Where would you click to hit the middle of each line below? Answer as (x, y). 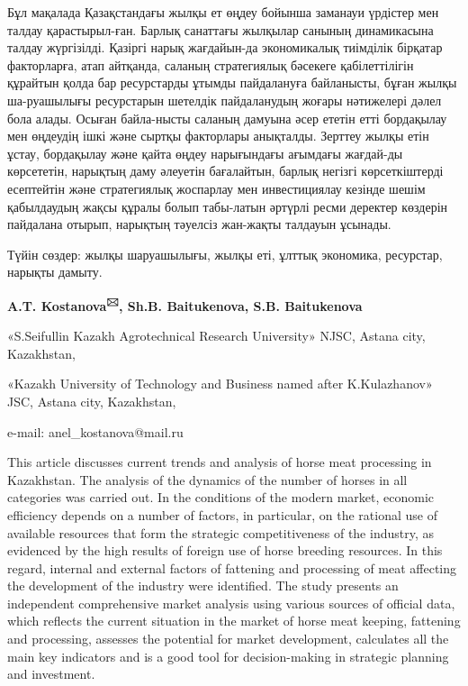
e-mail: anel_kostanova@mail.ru (95, 431)
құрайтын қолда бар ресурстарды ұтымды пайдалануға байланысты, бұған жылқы (232, 82)
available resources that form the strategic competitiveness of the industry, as (220, 532)
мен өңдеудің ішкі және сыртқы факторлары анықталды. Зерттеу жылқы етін (218, 136)
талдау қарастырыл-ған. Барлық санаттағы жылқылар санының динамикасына (220, 29)
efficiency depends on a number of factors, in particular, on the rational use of (223, 514)
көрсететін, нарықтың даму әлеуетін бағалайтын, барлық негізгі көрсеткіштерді (225, 171)
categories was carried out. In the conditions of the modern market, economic (221, 497)
